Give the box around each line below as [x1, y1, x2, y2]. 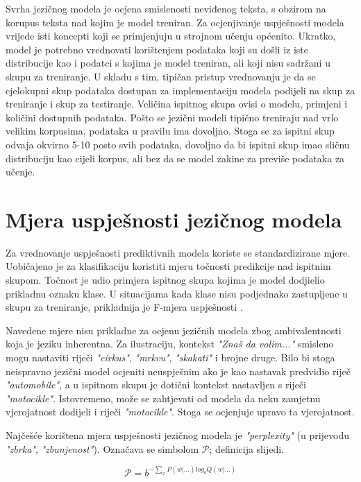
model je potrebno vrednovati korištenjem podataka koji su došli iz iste [6, 42, 309, 56]
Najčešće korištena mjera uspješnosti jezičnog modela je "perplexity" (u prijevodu [6, 427, 350, 442]
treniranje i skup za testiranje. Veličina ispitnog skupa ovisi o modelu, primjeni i [6, 96, 348, 111]
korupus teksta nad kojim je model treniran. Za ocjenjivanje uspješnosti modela [6, 15, 344, 29]
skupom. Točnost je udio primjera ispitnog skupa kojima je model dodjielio [6, 273, 325, 287]
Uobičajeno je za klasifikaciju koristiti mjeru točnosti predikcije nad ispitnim [6, 259, 331, 273]
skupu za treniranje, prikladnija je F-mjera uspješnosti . [6, 300, 243, 314]
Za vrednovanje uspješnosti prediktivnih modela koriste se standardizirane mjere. [6, 245, 351, 259]
